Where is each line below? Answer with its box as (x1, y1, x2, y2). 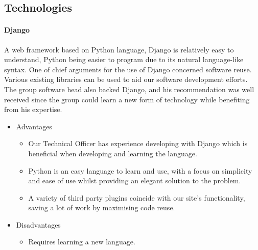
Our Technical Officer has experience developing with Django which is (28, 138, 248, 149)
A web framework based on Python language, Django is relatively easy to (4, 44, 234, 54)
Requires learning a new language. (28, 236, 135, 247)
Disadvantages (16, 219, 61, 230)
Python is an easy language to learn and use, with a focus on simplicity (28, 165, 252, 176)
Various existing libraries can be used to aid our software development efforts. (4, 74, 248, 85)
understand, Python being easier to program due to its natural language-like (4, 54, 244, 65)
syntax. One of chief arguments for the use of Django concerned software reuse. (4, 64, 252, 74)
